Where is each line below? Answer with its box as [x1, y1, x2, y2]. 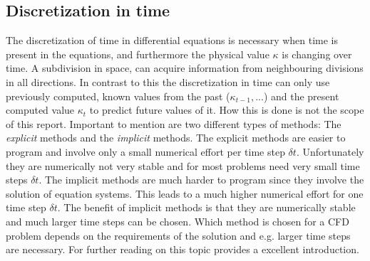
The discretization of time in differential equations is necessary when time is [6, 33, 339, 48]
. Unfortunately [296, 144, 364, 159]
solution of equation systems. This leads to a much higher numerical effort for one [6, 186, 364, 201]
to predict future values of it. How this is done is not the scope [89, 102, 364, 117]
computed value [6, 102, 75, 117]
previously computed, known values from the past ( [6, 88, 230, 103]
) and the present [263, 88, 339, 103]
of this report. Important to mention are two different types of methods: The [6, 116, 341, 131]
